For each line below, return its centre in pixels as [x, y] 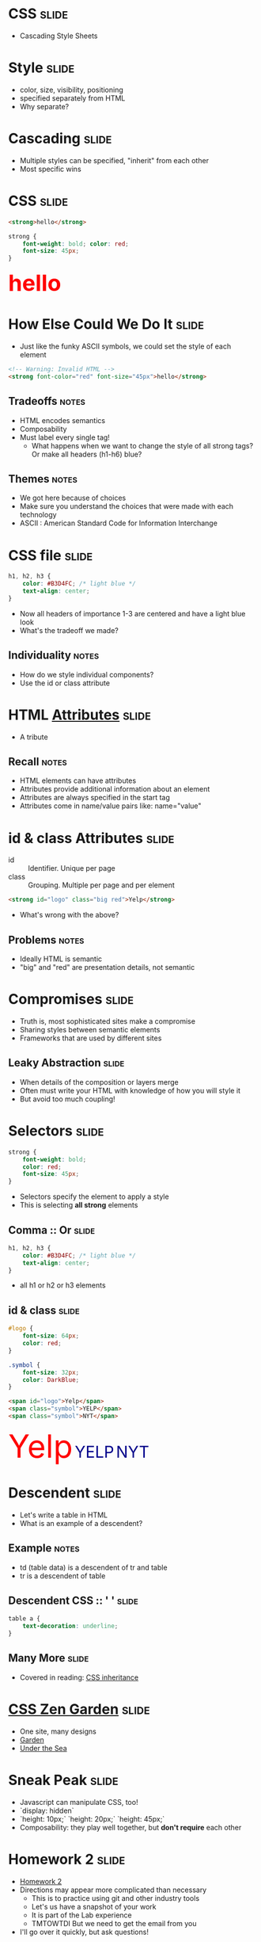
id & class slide [44, 1310]
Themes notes [43, 479]
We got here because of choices [73, 498]
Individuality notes [54, 656]
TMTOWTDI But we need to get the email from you [114, 1923]
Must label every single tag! [65, 437]
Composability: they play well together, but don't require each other [130, 1827]
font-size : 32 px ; [51, 1372]
